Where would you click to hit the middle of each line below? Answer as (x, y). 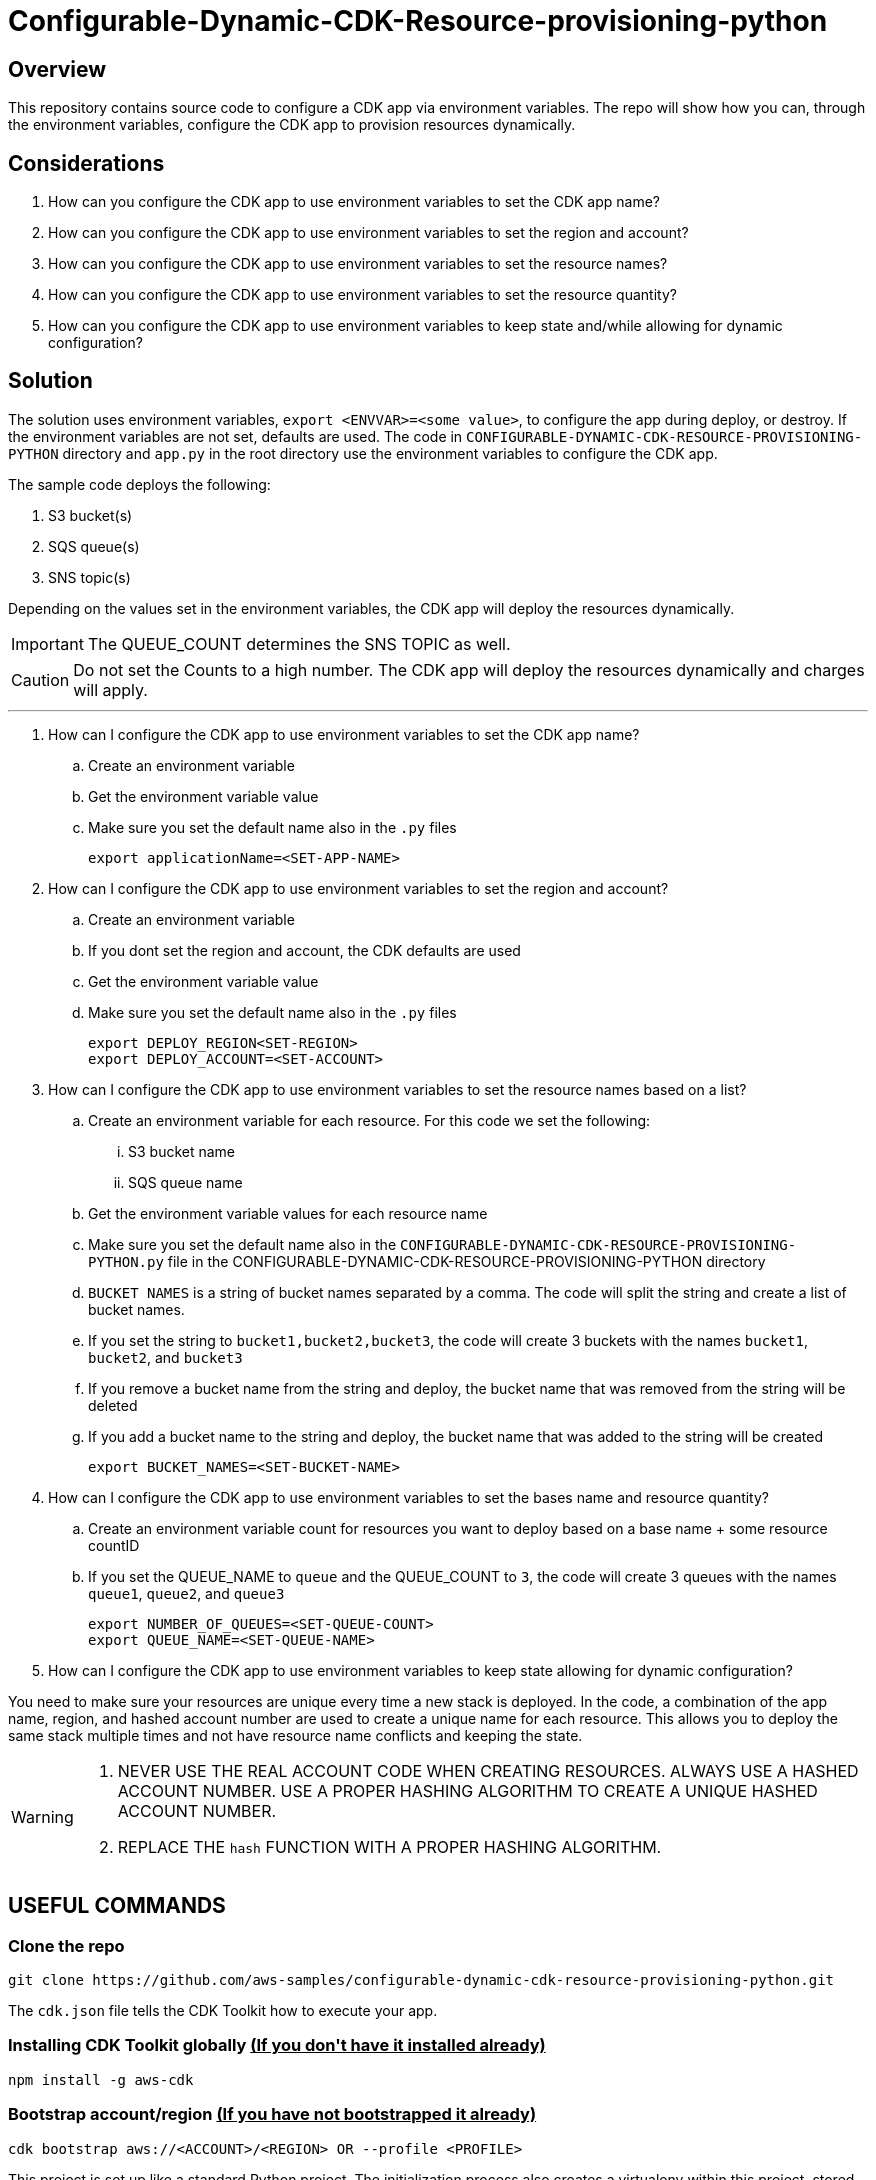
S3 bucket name (182, 1151)
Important (47, 643)
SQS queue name (185, 1182)
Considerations (86, 163)
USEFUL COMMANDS (117, 1906)
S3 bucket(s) (90, 515)
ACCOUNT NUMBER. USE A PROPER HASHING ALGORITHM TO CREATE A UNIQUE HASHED (467, 1790)
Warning (42, 1816)
